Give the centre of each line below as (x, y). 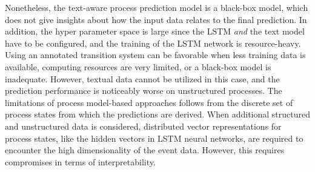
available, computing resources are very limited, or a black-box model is (138, 66)
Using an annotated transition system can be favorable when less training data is (155, 55)
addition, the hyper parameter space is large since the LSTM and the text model (155, 31)
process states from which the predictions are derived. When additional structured (157, 114)
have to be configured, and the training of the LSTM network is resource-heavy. (153, 43)
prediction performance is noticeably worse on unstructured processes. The (144, 91)
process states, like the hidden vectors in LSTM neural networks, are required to (154, 138)
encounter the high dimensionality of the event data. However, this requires (145, 150)
